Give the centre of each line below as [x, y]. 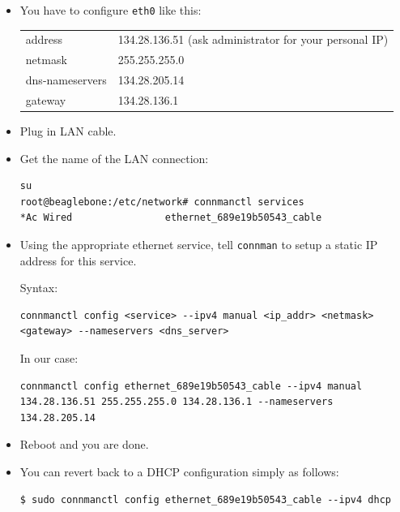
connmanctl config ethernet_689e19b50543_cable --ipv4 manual [191, 386]
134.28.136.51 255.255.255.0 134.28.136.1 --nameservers [177, 402]
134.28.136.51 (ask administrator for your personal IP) [253, 39]
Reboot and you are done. [84, 444]
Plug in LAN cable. [68, 131]
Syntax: [39, 288]
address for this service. [78, 260]
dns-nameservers [66, 80]
